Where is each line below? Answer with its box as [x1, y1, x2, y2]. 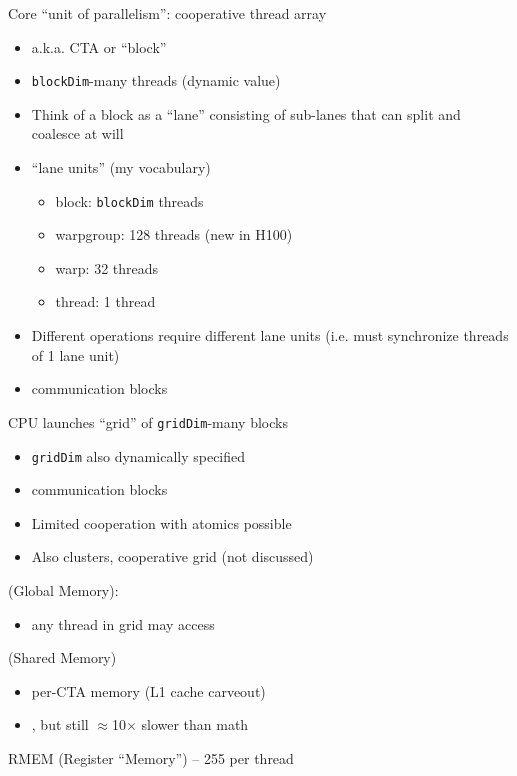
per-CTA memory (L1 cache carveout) [31, 680, 266, 701]
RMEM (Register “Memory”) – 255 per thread [8, 747, 294, 768]
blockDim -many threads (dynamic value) [31, 70, 281, 91]
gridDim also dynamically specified [31, 445, 246, 466]
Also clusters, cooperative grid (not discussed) [31, 546, 314, 567]
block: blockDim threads [55, 190, 204, 211]
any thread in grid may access [31, 613, 215, 634]
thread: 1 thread [55, 291, 156, 312]
